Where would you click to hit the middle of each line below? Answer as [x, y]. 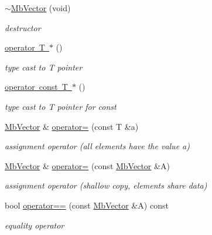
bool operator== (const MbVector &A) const [87, 205]
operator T [25, 47]
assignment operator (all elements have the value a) [97, 146]
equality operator [35, 225]
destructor [23, 27]
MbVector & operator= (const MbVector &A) [87, 165]
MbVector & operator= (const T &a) [72, 126]
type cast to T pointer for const [61, 106]
